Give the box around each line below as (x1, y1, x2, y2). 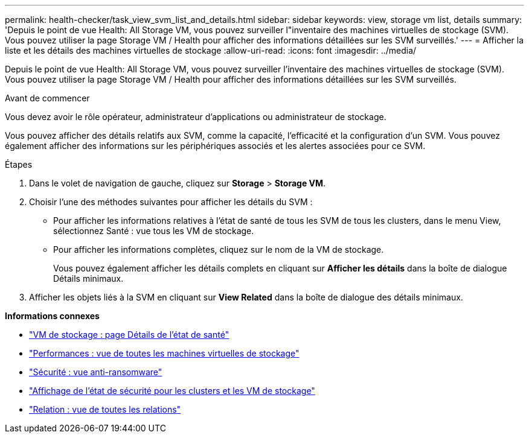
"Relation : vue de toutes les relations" (29, 404, 181, 414)
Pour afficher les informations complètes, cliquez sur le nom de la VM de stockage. (53, 244, 384, 255)
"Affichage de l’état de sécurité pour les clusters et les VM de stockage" (29, 386, 315, 396)
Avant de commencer (5, 93, 90, 103)
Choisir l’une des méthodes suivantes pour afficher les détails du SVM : (29, 197, 313, 207)
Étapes (5, 159, 33, 170)
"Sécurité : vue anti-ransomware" (29, 367, 162, 377)
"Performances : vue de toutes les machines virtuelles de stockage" (29, 348, 300, 358)
